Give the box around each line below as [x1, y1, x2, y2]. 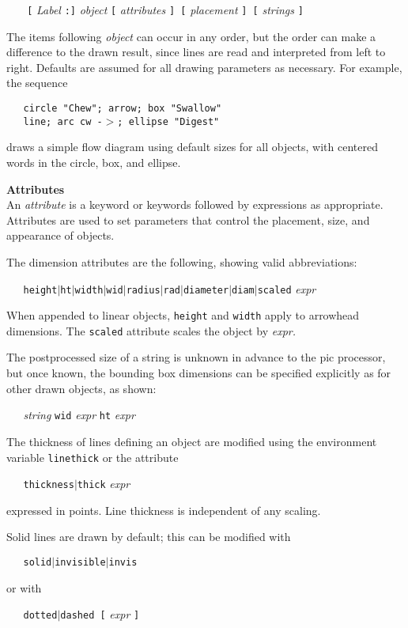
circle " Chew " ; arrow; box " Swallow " [23, 103, 222, 115]
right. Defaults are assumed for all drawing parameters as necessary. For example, [6, 59, 402, 75]
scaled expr [257, 280, 316, 297]
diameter [183, 284, 229, 296]
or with [6, 579, 42, 596]
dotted [23, 610, 58, 622]
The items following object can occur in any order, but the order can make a [6, 28, 376, 44]
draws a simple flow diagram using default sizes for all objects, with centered [6, 138, 378, 155]
